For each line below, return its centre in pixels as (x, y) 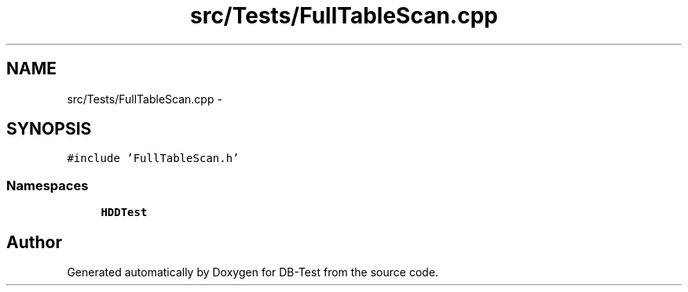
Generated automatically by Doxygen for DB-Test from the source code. (253, 272)
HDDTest (124, 213)
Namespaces (48, 185)
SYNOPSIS (49, 129)
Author (34, 242)
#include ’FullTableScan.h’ (153, 159)
